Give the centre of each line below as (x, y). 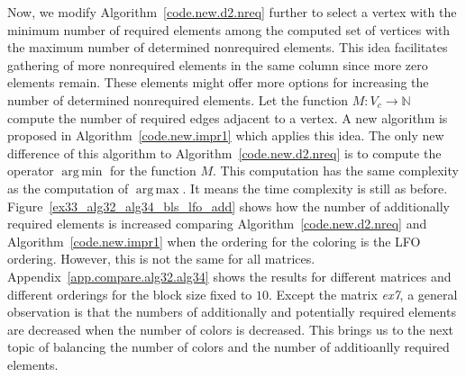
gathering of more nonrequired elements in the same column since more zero (218, 64)
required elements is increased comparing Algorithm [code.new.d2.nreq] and (217, 224)
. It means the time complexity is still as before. (315, 188)
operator (31, 171)
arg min (82, 172)
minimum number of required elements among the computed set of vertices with (229, 29)
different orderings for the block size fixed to (130, 294)
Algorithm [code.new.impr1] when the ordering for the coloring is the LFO (214, 241)
